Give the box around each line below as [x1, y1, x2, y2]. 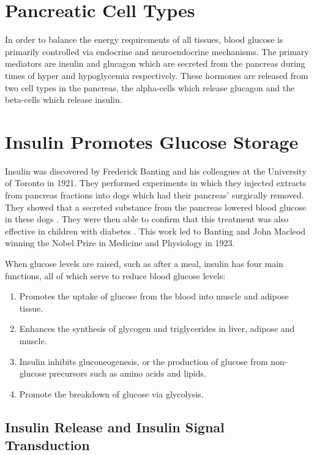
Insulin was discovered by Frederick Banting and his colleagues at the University [5, 164, 307, 177]
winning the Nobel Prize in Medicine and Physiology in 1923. [5, 236, 235, 249]
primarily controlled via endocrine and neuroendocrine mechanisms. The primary [5, 45, 309, 58]
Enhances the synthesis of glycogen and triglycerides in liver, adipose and [19, 322, 295, 335]
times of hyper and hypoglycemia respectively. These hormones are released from [5, 69, 308, 81]
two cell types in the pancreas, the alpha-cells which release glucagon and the [5, 81, 295, 94]
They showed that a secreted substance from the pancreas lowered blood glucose [5, 200, 307, 213]
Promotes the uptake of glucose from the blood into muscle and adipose [19, 290, 289, 303]
